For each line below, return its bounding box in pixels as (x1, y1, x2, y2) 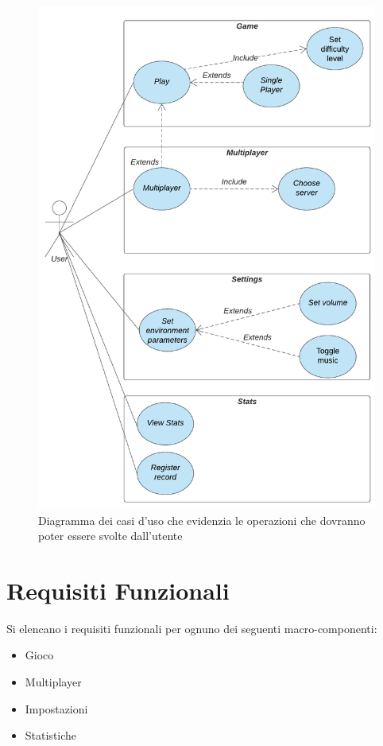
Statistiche (25, 727, 77, 744)
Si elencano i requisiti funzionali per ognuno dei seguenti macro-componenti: (6, 620, 377, 636)
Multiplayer (25, 674, 82, 690)
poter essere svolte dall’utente (38, 527, 183, 544)
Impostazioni (25, 700, 88, 717)
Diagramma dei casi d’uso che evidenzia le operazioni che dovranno (38, 511, 366, 528)
